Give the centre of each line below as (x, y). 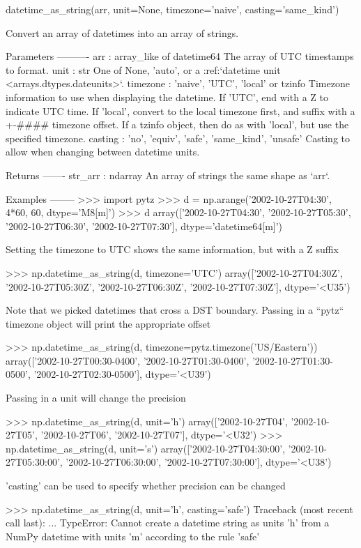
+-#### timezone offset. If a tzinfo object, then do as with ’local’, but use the (177, 124)
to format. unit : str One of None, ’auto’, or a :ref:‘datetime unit (143, 69)
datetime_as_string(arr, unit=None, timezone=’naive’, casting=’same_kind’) (172, 9)
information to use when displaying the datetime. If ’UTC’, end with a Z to (167, 97)
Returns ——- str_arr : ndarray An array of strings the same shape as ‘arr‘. (168, 175)
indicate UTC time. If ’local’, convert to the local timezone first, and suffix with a (180, 111)
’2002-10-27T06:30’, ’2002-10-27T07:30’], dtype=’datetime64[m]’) (144, 226)
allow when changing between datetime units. (103, 152)
